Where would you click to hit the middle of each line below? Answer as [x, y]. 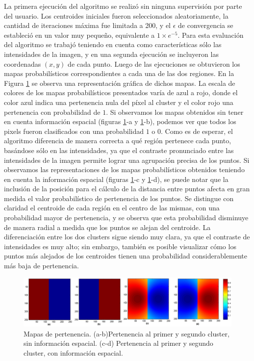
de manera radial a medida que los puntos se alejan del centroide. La [107, 227]
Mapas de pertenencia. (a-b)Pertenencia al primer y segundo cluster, [127, 333]
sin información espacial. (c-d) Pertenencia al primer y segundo [118, 343]
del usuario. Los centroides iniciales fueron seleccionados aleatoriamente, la [116, 15]
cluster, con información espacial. [73, 353]
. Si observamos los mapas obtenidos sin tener [175, 112]
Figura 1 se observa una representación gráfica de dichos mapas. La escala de [120, 83]
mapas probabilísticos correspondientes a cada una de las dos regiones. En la [119, 73]
